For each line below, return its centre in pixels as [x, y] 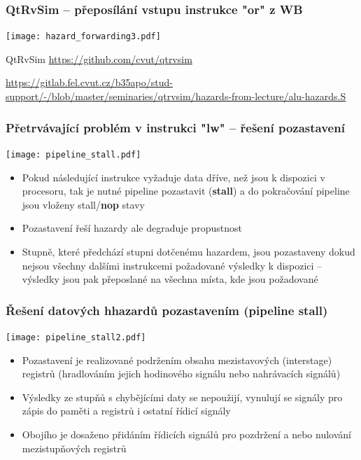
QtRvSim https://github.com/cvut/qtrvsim [99, 58]
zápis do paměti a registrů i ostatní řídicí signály [126, 411]
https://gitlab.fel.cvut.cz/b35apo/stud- [89, 82]
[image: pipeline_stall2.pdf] [76, 337]
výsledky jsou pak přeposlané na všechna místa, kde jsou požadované [170, 279]
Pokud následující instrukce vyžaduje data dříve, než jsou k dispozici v [174, 177]
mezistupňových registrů [74, 448]
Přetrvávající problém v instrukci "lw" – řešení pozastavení [175, 127]
